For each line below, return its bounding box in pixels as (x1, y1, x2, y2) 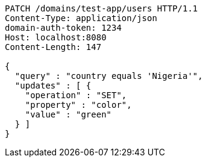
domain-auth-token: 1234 (5, 23, 122, 33)
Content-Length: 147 (5, 42, 102, 52)
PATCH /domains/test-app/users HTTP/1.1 (5, 4, 198, 13)
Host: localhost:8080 (5, 33, 107, 42)
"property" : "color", (25, 100, 132, 110)
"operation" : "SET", (25, 90, 127, 100)
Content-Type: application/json (5, 13, 157, 23)
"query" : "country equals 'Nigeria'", (14, 71, 203, 81)
